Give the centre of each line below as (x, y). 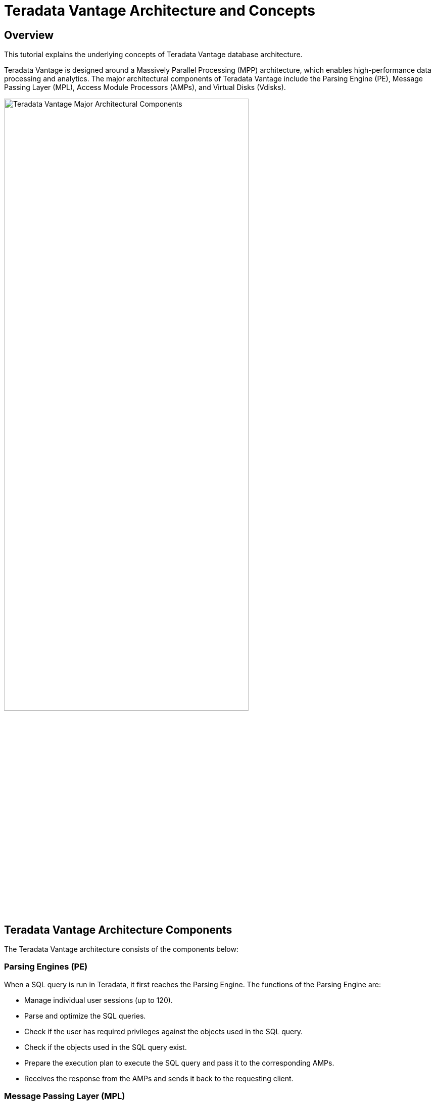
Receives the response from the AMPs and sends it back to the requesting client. (159, 1078)
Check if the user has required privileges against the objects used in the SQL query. (164, 1031)
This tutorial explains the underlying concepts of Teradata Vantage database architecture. (153, 55)
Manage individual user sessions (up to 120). (99, 1000)
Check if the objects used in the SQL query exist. (106, 1047)
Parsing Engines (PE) (46, 967)
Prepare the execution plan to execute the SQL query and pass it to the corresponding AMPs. (179, 1063)
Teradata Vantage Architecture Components (118, 930)
